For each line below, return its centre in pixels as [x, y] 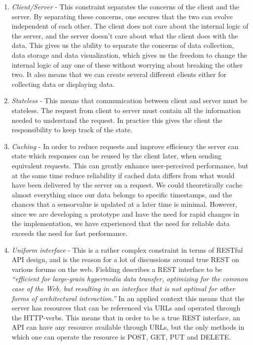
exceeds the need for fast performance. [70, 233]
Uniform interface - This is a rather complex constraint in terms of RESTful [127, 249]
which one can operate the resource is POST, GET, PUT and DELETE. [121, 337]
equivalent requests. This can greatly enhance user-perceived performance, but [130, 165]
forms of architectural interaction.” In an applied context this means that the [128, 298]
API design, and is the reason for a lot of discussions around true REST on [125, 259]
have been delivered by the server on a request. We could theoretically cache [127, 185]
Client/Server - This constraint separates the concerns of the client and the [125, 6]
